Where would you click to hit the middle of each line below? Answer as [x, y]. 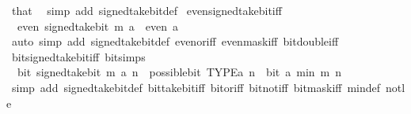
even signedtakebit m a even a [98, 26]
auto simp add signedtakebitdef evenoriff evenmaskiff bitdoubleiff [175, 41]
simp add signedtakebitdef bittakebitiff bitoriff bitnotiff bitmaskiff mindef [196, 87]
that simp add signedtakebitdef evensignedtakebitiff [147, 10]
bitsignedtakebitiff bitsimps [78, 56]
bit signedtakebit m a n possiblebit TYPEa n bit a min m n [179, 72]
